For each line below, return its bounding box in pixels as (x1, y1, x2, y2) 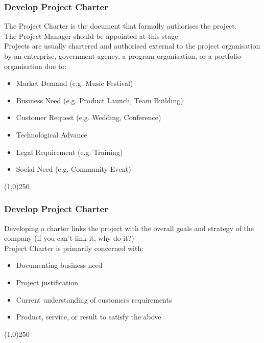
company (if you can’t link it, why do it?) (4, 233, 134, 243)
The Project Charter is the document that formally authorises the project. (4, 20, 237, 31)
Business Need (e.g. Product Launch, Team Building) (16, 95, 183, 105)
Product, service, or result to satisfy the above (16, 311, 161, 322)
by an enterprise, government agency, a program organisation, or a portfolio (4, 51, 241, 61)
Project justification (16, 277, 79, 287)
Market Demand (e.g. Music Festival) (16, 78, 133, 88)
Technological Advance (16, 129, 87, 140)
